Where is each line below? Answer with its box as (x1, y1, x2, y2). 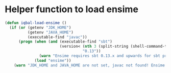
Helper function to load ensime (5, 4, 139, 15)
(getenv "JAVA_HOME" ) (27, 29, 74, 35)
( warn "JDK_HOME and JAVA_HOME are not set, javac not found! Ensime (14, 62, 165, 68)
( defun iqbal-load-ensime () (5, 20, 67, 25)
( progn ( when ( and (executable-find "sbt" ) (18, 39, 113, 44)
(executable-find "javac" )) (27, 34, 87, 40)
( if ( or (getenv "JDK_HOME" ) (9, 25, 71, 30)
